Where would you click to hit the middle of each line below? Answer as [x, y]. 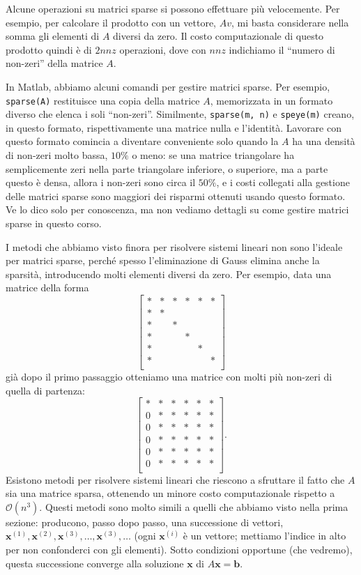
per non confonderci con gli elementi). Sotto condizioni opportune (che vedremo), [179, 549]
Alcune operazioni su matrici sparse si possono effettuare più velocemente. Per [173, 8]
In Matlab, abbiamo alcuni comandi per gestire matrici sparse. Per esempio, [168, 86]
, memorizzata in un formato [271, 100]
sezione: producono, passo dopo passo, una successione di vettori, [145, 522]
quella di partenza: [46, 390]
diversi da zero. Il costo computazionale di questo [218, 36]
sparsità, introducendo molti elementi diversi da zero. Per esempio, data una [169, 274]
